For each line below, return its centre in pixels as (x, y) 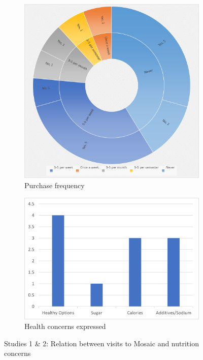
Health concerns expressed (65, 326)
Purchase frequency (55, 185)
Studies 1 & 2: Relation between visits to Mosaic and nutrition (101, 343)
